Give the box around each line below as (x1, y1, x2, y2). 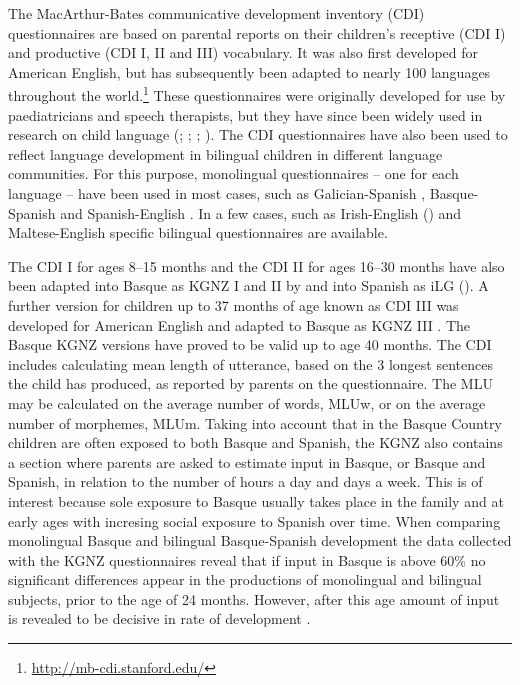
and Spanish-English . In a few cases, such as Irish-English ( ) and (60, 202, 462, 223)
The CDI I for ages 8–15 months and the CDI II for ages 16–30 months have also (8, 255, 505, 276)
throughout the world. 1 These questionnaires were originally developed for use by (8, 82, 506, 106)
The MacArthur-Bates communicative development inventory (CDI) (8, 3, 425, 23)
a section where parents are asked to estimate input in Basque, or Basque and (8, 451, 486, 472)
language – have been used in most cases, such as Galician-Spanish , (8, 183, 426, 203)
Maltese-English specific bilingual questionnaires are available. (8, 222, 388, 243)
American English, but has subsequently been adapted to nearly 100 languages (8, 61, 491, 82)
